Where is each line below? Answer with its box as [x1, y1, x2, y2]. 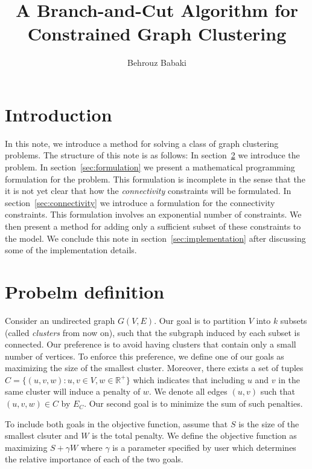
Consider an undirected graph [5, 314, 115, 326]
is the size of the [238, 417, 299, 430]
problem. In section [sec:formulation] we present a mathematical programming [5, 161, 295, 173]
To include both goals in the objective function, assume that [5, 417, 228, 430]
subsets [280, 314, 307, 326]
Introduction [5, 102, 112, 126]
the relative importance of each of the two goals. [5, 453, 183, 465]
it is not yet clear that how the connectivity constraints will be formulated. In [5, 184, 291, 197]
